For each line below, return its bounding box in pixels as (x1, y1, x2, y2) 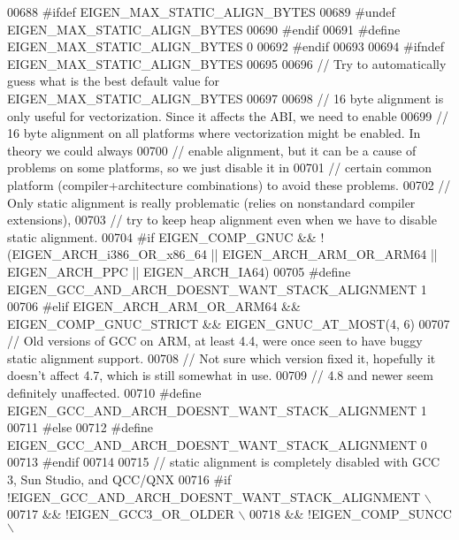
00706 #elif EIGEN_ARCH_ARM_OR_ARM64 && (7, 297, 301, 316)
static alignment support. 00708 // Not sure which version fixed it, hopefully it (7, 348, 436, 367)
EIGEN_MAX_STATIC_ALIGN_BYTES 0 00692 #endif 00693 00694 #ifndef (7, 37, 444, 56)
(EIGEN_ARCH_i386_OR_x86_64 (7, 245, 208, 263)
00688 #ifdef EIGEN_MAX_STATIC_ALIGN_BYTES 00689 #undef (7, 3, 395, 20)
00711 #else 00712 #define (7, 418, 153, 437)
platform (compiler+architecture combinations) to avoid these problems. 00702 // (7, 175, 451, 194)
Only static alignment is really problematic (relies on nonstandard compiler (7, 193, 416, 211)
